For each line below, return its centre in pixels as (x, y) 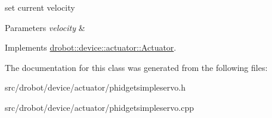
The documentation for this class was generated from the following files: (136, 67)
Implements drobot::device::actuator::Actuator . (91, 47)
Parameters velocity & (45, 27)
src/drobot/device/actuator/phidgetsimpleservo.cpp (99, 107)
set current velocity (40, 7)
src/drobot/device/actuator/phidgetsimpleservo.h (95, 87)
